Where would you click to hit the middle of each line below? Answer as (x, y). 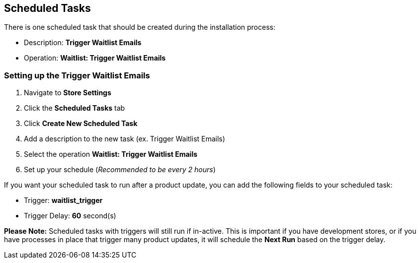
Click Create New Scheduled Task (81, 124)
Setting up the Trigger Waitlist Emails (77, 75)
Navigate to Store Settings (68, 93)
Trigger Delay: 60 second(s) (70, 216)
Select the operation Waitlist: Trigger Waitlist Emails (111, 154)
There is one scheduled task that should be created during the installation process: (140, 27)
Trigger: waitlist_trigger (63, 200)
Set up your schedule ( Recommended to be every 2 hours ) (120, 170)
